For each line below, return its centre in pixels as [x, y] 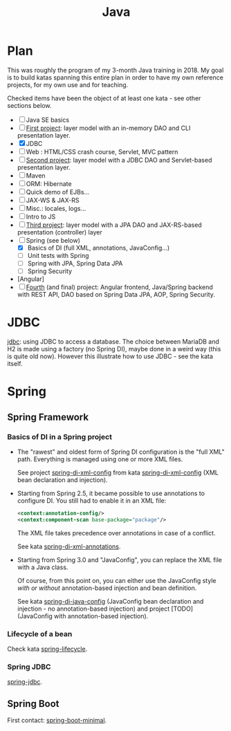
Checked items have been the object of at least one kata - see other [104, 98]
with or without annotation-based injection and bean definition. [107, 588]
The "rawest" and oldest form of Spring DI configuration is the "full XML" [121, 452]
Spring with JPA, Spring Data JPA [75, 263]
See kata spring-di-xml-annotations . [69, 546]
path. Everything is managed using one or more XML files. [100, 459]
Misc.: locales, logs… [56, 208]
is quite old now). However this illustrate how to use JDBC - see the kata [110, 356]
